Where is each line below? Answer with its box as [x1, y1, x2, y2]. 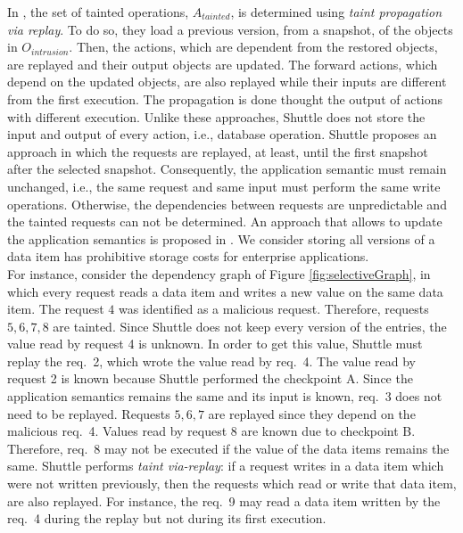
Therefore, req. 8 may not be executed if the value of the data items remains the [7, 439, 450, 457]
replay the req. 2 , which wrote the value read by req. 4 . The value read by [7, 351, 416, 370]
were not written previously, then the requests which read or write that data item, [7, 474, 457, 493]
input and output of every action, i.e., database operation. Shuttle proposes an [7, 125, 437, 143]
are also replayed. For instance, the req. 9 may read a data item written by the [7, 491, 441, 510]
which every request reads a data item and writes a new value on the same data [7, 282, 443, 300]
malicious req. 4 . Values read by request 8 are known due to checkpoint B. [7, 422, 416, 440]
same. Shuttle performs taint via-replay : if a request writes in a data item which [7, 456, 444, 475]
